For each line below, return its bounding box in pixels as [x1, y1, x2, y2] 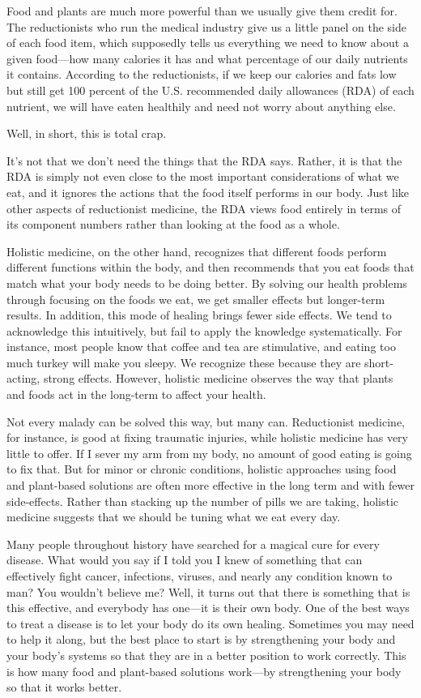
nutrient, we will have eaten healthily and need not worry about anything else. [6, 97, 396, 114]
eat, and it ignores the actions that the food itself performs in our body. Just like [6, 183, 409, 200]
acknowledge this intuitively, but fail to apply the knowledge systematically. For [6, 322, 402, 339]
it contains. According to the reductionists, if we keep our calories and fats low [6, 66, 397, 83]
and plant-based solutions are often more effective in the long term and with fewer [6, 477, 415, 494]
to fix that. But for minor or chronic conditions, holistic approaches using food [6, 460, 397, 477]
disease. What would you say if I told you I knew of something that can [6, 551, 363, 568]
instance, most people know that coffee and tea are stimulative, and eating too [6, 338, 396, 355]
